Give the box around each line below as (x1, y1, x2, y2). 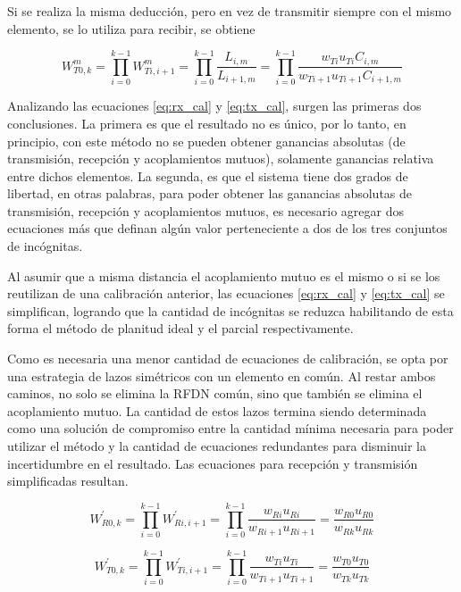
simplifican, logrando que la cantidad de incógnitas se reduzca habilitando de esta (7, 301, 454, 320)
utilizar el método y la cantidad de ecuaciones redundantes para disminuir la (7, 437, 427, 454)
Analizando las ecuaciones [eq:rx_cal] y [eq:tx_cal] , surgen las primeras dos (7, 96, 422, 115)
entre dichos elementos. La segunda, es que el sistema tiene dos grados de (7, 166, 408, 185)
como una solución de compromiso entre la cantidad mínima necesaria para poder (7, 419, 454, 438)
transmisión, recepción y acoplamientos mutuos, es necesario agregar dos (7, 201, 405, 220)
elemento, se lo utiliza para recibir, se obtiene (7, 19, 256, 38)
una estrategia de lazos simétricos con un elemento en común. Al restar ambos (7, 366, 436, 385)
